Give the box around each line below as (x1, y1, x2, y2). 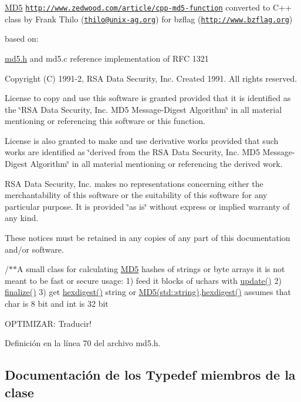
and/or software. (5, 243, 64, 255)
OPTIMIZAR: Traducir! (5, 317, 92, 329)
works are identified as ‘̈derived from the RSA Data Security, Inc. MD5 (5, 146, 260, 158)
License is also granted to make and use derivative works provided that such (5, 134, 279, 146)
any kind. (5, 212, 39, 224)
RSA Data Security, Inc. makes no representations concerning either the (5, 177, 263, 189)
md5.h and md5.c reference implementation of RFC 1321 (5, 52, 209, 64)
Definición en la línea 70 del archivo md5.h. (5, 337, 161, 349)
